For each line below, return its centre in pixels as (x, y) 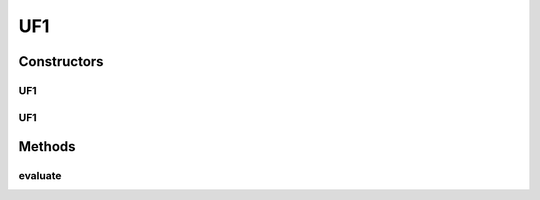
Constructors (61, 61)
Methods (47, 146)
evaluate (40, 176)
